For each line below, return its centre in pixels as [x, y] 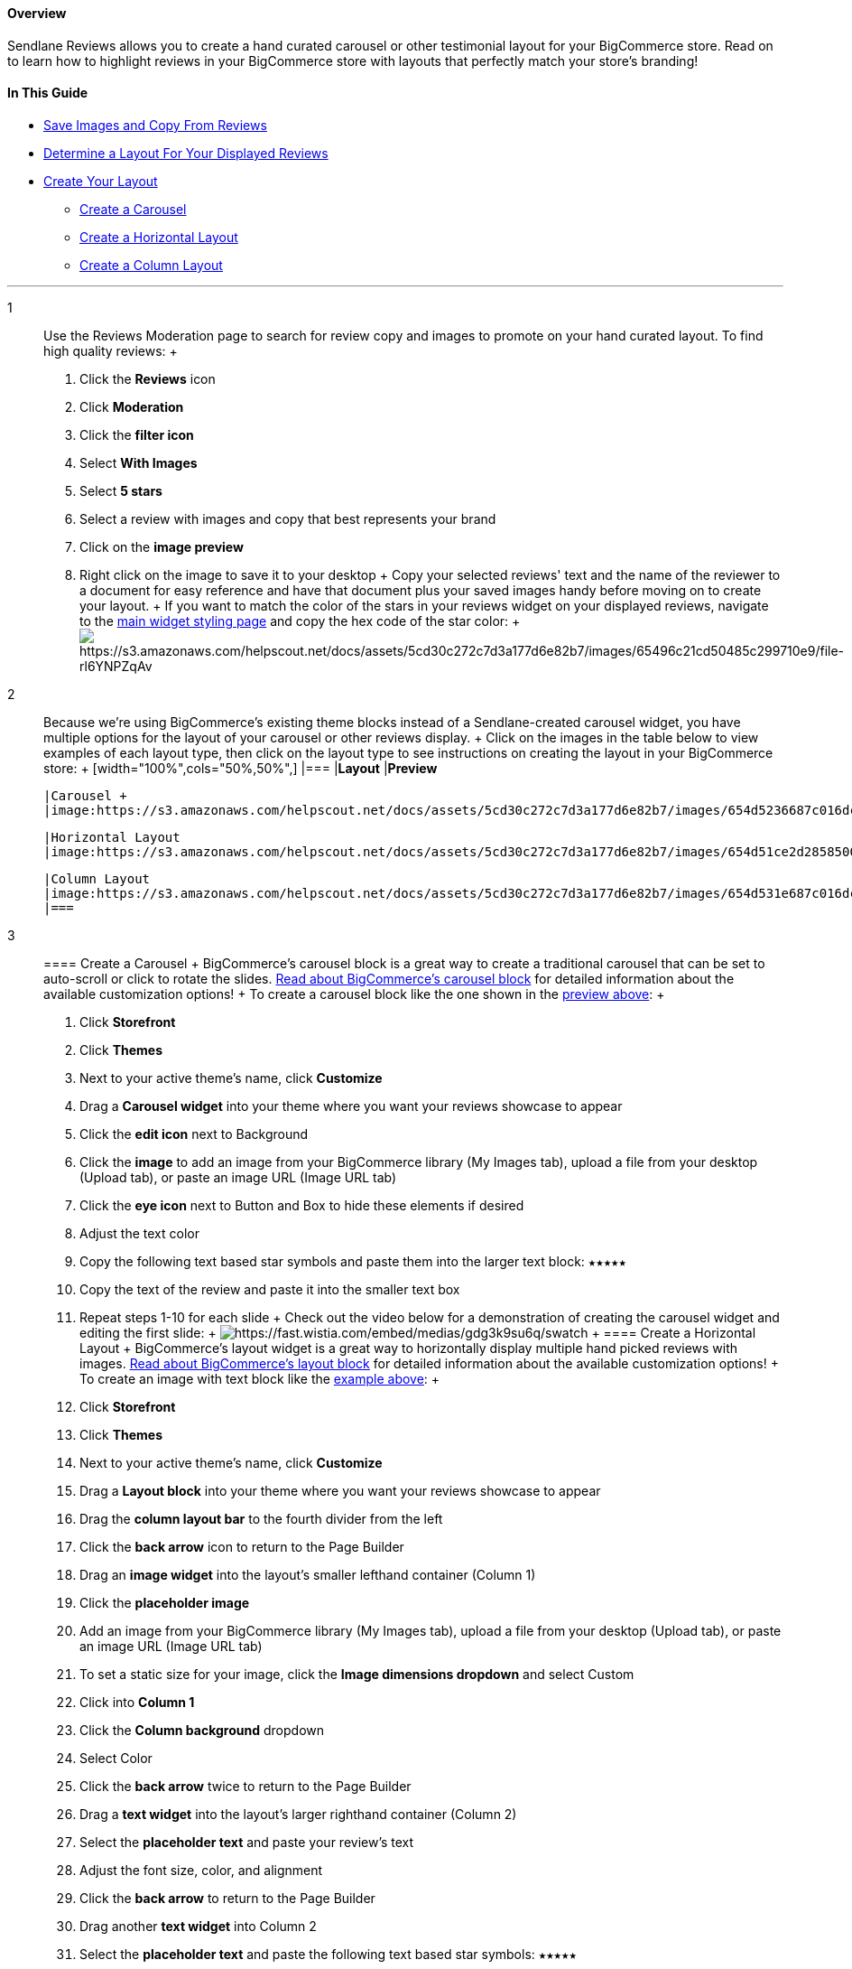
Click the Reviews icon [148, 378]
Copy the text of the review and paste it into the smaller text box [270, 1289]
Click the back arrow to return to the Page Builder [227, 1898]
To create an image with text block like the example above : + [260, 1378]
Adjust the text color [139, 1233]
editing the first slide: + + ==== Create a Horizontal [418, 1332]
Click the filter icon [137, 434]
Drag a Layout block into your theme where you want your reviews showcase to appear [340, 1490]
